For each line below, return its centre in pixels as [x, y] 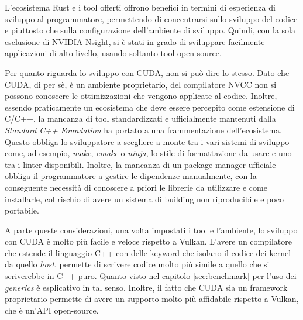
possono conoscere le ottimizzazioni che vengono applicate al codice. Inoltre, [141, 96]
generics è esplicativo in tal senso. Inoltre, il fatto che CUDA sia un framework [146, 287]
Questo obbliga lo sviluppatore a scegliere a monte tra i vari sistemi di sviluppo [147, 141]
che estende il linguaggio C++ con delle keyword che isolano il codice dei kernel [148, 252]
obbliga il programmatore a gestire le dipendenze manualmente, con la [131, 176]
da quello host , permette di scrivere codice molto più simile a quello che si [137, 264]
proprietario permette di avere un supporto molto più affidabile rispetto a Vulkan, [152, 299]
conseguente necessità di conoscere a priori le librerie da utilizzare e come [136, 187]
